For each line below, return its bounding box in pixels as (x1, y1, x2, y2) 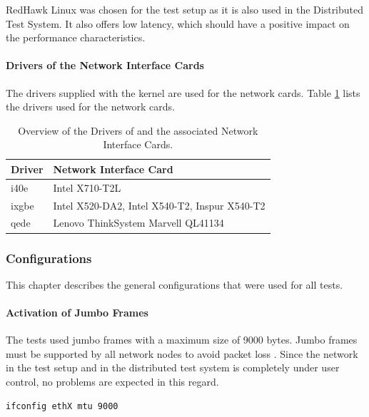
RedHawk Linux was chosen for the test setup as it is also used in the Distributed (6, 2, 364, 16)
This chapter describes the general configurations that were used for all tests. (6, 277, 343, 292)
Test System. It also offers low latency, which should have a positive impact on (6, 16, 350, 31)
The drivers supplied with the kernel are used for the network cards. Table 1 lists (6, 85, 360, 100)
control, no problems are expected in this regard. (6, 374, 219, 388)
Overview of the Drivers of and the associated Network (18, 123, 258, 138)
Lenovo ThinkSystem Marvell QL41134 (53, 215, 224, 230)
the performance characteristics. (6, 30, 146, 45)
